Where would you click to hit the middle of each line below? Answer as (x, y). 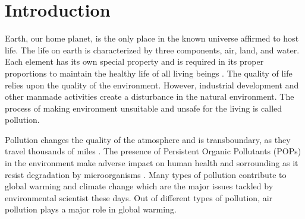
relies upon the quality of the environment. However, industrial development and (152, 85)
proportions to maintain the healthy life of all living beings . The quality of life (149, 73)
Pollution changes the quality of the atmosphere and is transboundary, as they (148, 139)
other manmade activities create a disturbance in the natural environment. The (150, 96)
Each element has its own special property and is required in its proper (134, 61)
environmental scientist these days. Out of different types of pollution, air (139, 197)
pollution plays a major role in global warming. (91, 209)
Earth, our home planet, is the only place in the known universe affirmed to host (152, 38)
